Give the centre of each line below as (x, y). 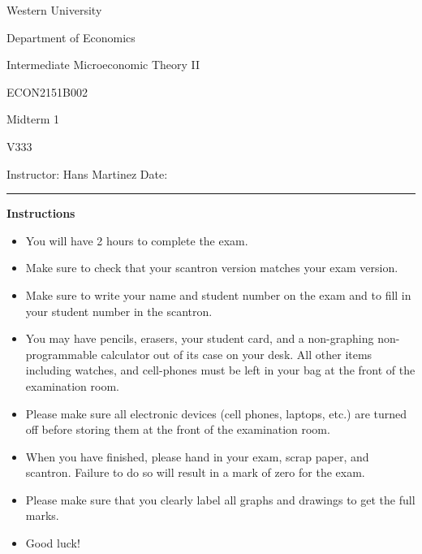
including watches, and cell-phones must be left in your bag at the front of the (220, 370)
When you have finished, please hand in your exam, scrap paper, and (197, 456)
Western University (54, 10)
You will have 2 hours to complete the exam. (137, 240)
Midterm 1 (33, 119)
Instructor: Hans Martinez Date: (87, 173)
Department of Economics (71, 37)
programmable (61, 354)
